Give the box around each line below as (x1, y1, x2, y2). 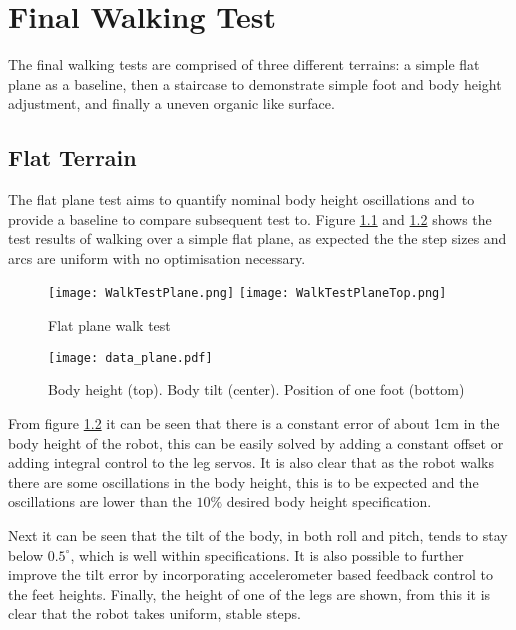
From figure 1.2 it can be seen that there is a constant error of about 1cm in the (8, 412, 500, 433)
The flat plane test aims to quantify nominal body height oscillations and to (8, 189, 475, 210)
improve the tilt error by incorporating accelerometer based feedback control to (8, 564, 493, 585)
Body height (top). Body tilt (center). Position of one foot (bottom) (48, 379, 465, 400)
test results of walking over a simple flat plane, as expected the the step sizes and (8, 228, 507, 249)
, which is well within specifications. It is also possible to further (70, 544, 464, 565)
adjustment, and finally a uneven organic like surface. (8, 93, 335, 114)
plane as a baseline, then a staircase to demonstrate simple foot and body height (8, 73, 502, 94)
